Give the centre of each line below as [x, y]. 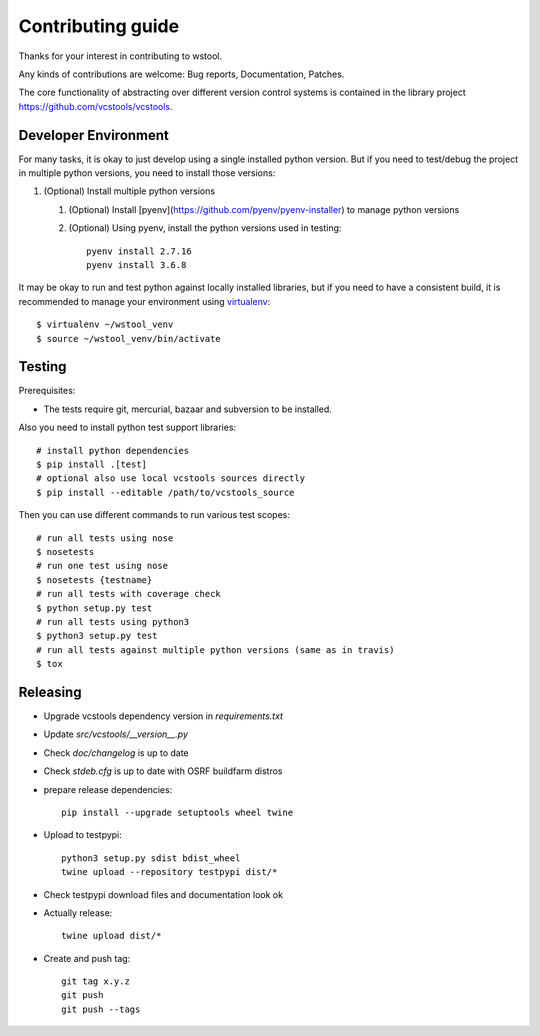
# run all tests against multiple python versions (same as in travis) [215, 649]
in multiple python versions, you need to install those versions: [147, 173]
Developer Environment [94, 135]
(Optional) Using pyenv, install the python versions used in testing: [205, 228]
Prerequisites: [47, 391]
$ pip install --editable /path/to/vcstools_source [165, 492]
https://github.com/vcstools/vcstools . [96, 106]
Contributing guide [99, 26]
